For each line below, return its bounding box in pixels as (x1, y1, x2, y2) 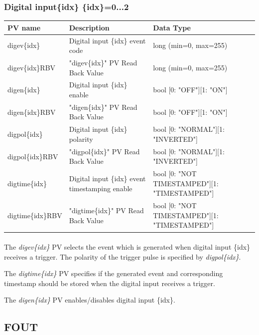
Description (69, 22, 110, 32)
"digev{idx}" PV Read (69, 57, 137, 67)
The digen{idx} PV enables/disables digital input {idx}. (4, 295, 175, 305)
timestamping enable (69, 183, 132, 193)
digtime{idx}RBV (7, 210, 62, 220)
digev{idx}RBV (7, 62, 56, 72)
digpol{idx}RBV (7, 151, 58, 161)
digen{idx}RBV (7, 106, 56, 117)
